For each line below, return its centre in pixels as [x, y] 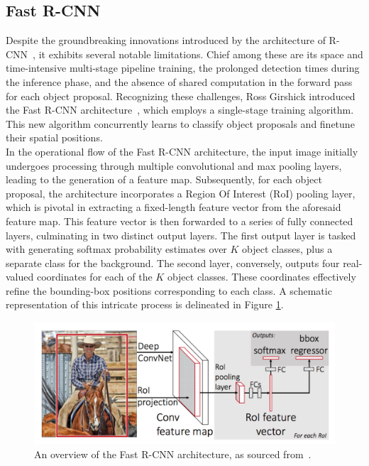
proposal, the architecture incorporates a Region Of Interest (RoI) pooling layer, [181, 193]
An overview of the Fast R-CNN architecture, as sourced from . [173, 454]
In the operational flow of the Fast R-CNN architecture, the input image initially [182, 151]
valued [20, 277]
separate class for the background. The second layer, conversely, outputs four [173, 262]
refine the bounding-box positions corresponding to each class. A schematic [169, 290]
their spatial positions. [54, 137]
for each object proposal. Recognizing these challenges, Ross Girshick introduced [181, 96]
